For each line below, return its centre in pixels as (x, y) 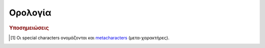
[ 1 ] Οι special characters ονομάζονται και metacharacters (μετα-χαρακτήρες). (90, 38)
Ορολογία (30, 13)
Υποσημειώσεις (29, 28)
